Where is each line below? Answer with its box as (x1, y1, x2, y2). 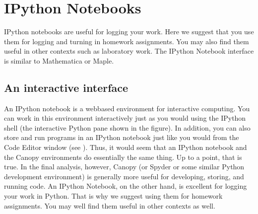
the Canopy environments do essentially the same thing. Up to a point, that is (4, 151, 242, 162)
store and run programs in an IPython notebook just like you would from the (4, 132, 239, 143)
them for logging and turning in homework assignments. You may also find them (4, 36, 249, 46)
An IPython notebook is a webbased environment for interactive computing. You (4, 103, 250, 113)
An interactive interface (4, 79, 129, 95)
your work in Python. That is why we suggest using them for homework (4, 191, 223, 201)
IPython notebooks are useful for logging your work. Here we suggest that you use (4, 26, 254, 37)
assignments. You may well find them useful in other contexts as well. (4, 200, 215, 211)
